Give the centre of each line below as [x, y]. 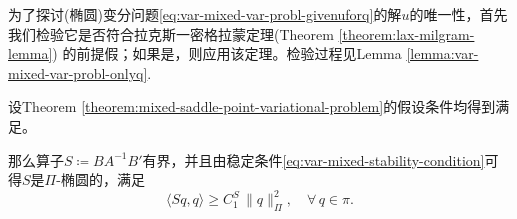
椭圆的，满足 [102, 179]
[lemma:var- [442, 53]
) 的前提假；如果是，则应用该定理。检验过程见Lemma [227, 53]
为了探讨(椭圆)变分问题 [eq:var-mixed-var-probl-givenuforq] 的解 [205, 14]
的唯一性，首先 [458, 14]
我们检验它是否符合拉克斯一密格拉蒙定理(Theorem [171, 33]
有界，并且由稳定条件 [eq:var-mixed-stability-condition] [313, 159]
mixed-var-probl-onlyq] [78, 72]
